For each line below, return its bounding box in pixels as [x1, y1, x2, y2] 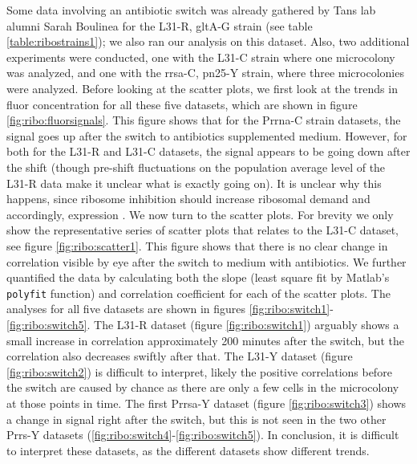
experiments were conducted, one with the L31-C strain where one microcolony [6, 48, 395, 65]
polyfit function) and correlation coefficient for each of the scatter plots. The [6, 284, 391, 301]
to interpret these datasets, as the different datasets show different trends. [6, 442, 370, 458]
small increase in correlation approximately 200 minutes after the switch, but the [6, 332, 404, 348]
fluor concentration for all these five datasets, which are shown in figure [6, 96, 358, 112]
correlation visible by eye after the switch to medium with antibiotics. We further [6, 253, 407, 270]
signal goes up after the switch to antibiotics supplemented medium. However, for [6, 127, 407, 144]
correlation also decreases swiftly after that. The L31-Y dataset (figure [6, 348, 353, 364]
